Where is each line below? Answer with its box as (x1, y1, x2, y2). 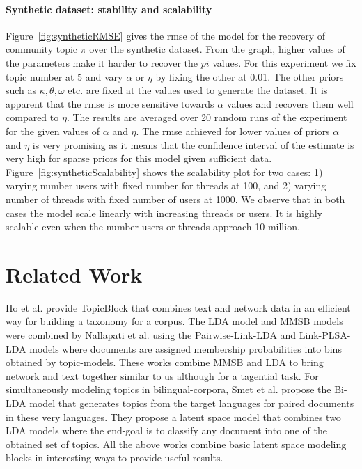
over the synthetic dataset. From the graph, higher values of (89, 42, 345, 56)
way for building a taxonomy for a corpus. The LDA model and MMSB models (6, 314, 343, 328)
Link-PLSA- (299, 328, 351, 342)
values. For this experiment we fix (212, 55, 356, 70)
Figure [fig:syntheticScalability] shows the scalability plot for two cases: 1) (6, 164, 323, 179)
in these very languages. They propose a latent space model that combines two (6, 409, 341, 424)
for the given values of (6, 123, 100, 138)
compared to (6, 110, 59, 125)
